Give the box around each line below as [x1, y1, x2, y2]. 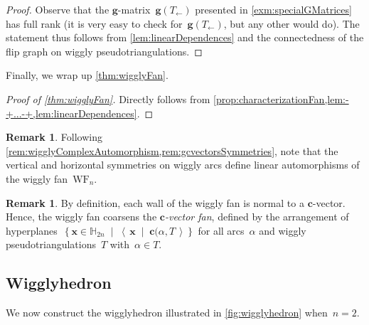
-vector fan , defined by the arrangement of [164, 209, 349, 224]
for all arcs [198, 223, 245, 238]
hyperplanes [6, 223, 58, 238]
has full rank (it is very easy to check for [6, 16, 183, 31]
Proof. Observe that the [6, 2, 109, 16]
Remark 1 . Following [6, 129, 102, 144]
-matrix [117, 2, 151, 16]
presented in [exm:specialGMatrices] [195, 2, 352, 16]
